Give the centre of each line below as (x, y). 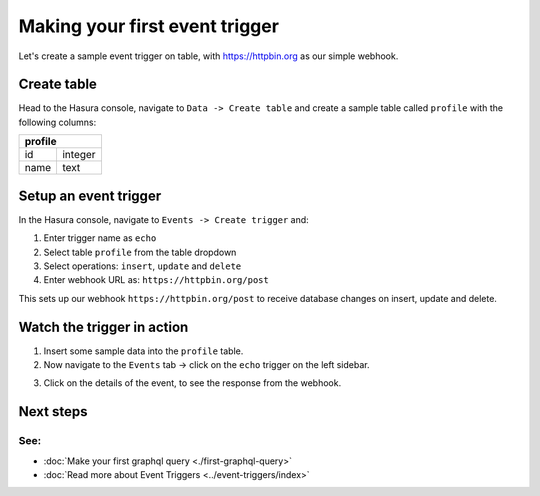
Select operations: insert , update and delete (142, 266)
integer (78, 155)
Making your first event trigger (149, 26)
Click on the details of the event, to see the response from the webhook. (192, 383)
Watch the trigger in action (103, 326)
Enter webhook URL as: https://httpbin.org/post (156, 280)
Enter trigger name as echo (100, 238)
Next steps (53, 411)
